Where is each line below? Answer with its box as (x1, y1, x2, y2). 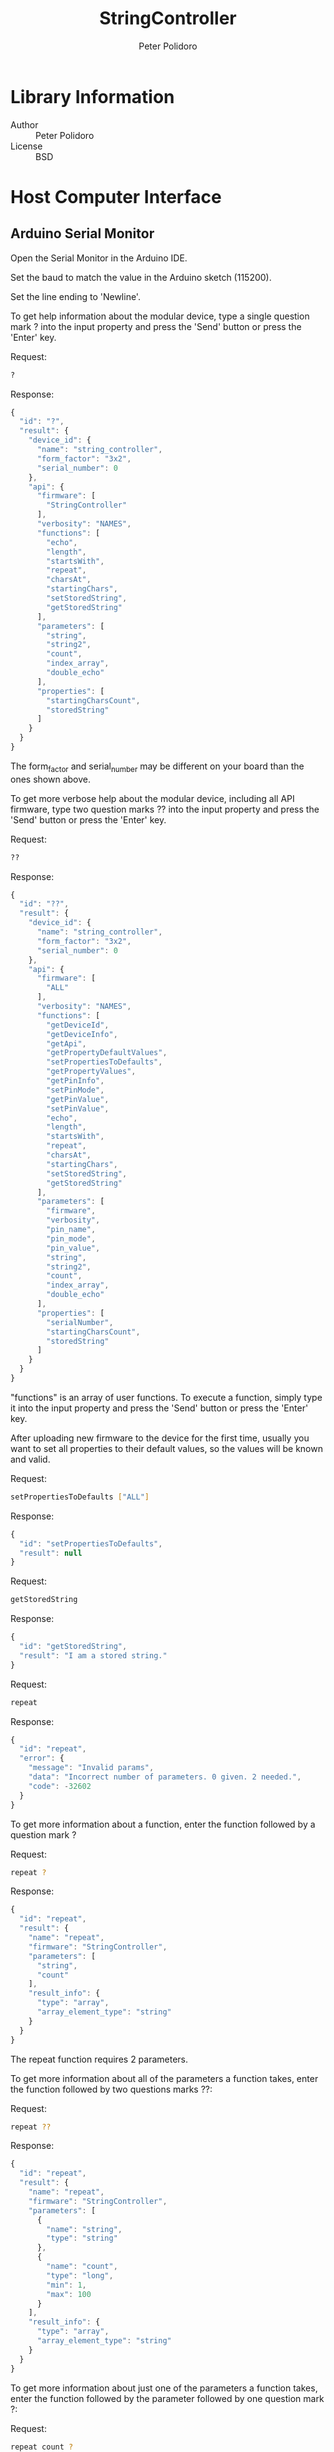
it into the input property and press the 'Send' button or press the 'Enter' (10, 1402, 309, 1414)
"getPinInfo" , (46, 1076, 105, 1086)
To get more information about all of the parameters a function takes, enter (10, 2072, 319, 2084)
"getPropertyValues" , (46, 1067, 137, 1077)
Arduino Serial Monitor (10, 225, 155, 242)
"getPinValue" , (46, 1094, 110, 1104)
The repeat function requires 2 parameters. (10, 2053, 189, 2065)
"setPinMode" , (46, 1085, 105, 1095)
